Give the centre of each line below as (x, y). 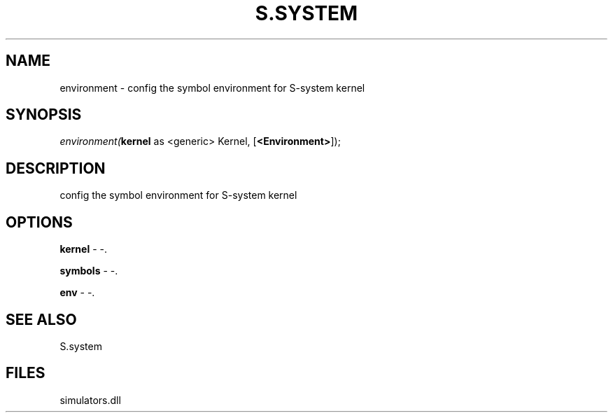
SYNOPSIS (44, 115)
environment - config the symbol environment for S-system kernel (212, 88)
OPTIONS (39, 222)
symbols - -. (89, 271)
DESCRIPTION (56, 168)
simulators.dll (90, 400)
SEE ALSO (41, 319)
